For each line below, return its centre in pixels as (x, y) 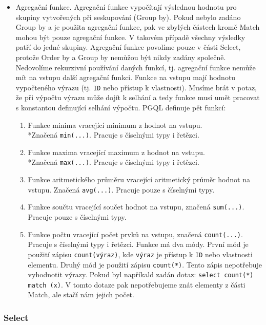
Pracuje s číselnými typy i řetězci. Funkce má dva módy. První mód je (138, 244)
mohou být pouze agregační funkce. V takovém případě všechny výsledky (130, 37)
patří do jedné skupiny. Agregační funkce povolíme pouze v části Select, (128, 47)
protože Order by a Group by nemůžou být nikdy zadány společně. (121, 57)
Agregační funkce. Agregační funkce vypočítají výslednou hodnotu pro (126, 7)
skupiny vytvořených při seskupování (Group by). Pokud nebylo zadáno (128, 17)
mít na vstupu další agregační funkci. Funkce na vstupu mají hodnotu (126, 77)
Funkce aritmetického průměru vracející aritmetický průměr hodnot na (139, 179)
